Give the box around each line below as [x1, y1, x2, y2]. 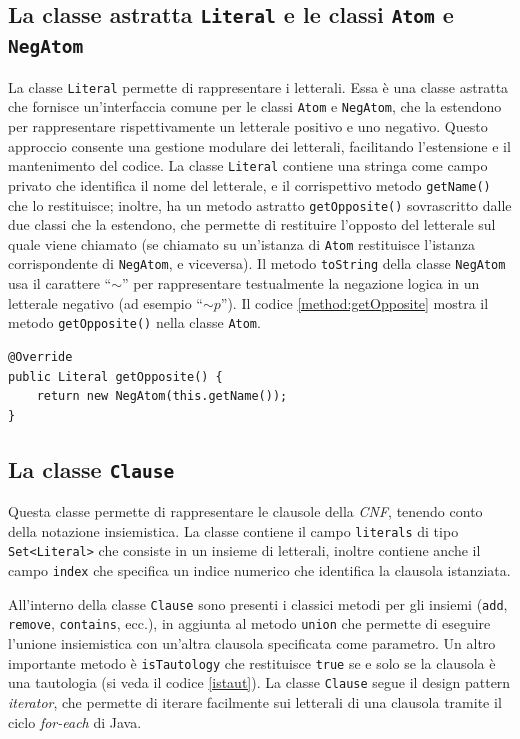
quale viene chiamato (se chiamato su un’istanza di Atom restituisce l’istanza [8, 233, 475, 254]
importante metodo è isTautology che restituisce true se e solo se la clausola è [8, 652, 496, 673]
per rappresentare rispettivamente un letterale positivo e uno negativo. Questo [8, 116, 488, 137]
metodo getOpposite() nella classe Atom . [8, 312, 261, 333]
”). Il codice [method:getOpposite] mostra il [220, 292, 489, 313]
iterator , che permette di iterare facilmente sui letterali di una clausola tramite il [8, 691, 502, 712]
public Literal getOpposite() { [8, 369, 223, 384]
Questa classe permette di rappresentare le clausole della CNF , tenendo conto [8, 501, 483, 522]
